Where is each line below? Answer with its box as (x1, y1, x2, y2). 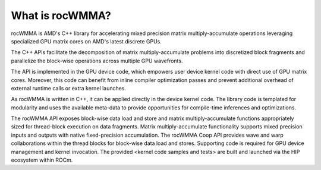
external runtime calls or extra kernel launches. (11, 84, 127, 92)
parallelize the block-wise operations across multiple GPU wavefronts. (11, 57, 183, 64)
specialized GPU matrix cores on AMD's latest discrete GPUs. (11, 37, 162, 45)
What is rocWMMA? (11, 9, 111, 22)
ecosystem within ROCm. (11, 156, 73, 163)
